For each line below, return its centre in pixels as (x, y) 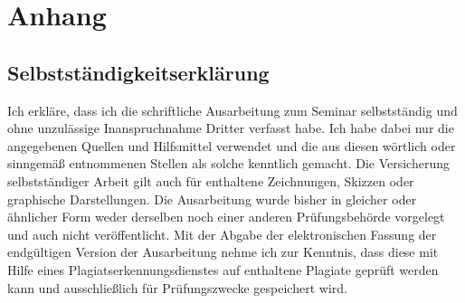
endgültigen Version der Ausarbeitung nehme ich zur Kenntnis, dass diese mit (223, 252)
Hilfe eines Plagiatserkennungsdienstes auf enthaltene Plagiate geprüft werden (223, 269)
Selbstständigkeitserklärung (138, 72)
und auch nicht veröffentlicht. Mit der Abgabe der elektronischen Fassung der (222, 234)
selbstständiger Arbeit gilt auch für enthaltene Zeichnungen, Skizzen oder (211, 180)
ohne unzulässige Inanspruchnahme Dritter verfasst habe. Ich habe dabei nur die (231, 128)
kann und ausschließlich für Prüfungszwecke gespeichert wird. (177, 287)
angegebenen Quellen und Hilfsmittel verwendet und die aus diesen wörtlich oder (232, 145)
